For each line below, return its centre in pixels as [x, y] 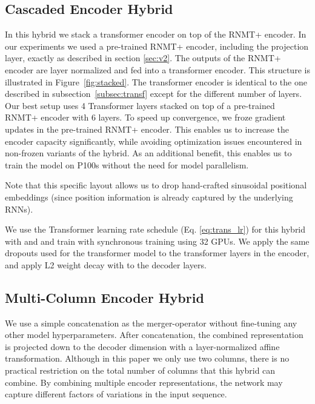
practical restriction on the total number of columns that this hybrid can [140, 370]
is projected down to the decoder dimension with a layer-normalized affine [142, 346]
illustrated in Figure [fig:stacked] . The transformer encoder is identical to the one [156, 81]
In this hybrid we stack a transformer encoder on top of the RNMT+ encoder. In [156, 34]
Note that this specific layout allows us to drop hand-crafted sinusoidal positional [156, 185]
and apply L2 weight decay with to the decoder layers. [106, 264]
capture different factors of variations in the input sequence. [116, 394]
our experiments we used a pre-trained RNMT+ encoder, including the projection [157, 46]
